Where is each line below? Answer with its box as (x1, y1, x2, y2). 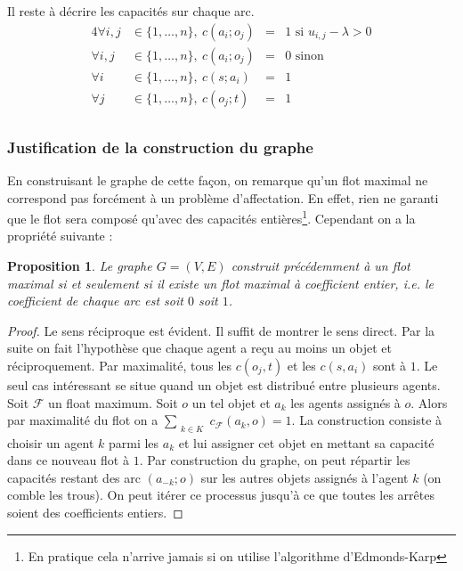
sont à (373, 355, 407, 374)
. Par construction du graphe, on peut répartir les (139, 451, 410, 469)
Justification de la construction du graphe (7, 135, 313, 158)
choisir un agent (7, 433, 94, 452)
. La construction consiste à (291, 411, 443, 429)
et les (287, 355, 316, 374)
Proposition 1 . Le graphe (7, 257, 152, 274)
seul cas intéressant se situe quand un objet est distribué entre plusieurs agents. (7, 375, 441, 394)
